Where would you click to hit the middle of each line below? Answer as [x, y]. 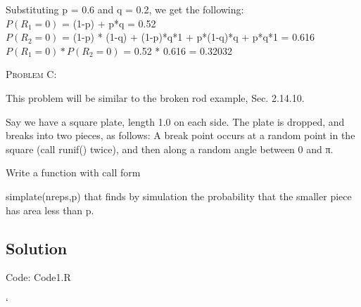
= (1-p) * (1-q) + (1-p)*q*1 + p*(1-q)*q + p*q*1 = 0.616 [189, 37]
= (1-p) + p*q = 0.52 [109, 23]
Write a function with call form [73, 172]
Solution [37, 248]
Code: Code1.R [38, 277]
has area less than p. [50, 210]
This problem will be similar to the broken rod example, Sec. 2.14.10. [155, 97]
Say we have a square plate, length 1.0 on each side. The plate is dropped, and [175, 121]
